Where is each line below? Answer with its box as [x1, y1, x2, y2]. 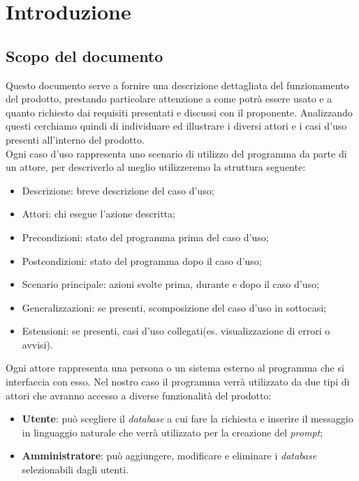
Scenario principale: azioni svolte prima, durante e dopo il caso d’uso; [22, 277, 319, 291]
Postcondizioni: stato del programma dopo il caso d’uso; [22, 253, 262, 268]
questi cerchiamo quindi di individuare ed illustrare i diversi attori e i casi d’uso [6, 119, 347, 133]
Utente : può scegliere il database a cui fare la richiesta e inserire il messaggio [22, 411, 353, 426]
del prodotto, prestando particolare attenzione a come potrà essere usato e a [6, 91, 332, 106]
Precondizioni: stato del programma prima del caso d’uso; [22, 229, 269, 244]
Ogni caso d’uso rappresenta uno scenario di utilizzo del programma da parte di [6, 146, 347, 160]
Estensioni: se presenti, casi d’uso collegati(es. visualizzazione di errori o [22, 323, 330, 338]
